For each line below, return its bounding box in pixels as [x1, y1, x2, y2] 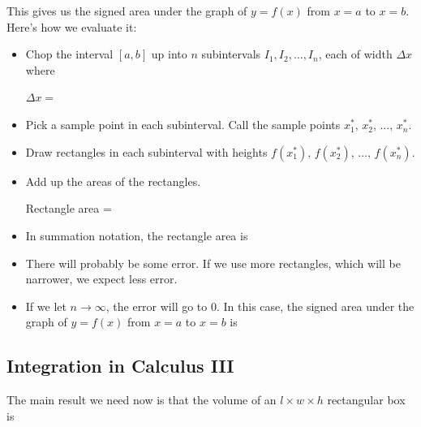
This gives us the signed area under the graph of [6, 2, 247, 19]
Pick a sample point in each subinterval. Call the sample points [25, 116, 341, 133]
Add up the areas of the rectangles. [25, 172, 201, 189]
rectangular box [327, 391, 406, 408]
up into [151, 45, 187, 63]
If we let [25, 297, 67, 314]
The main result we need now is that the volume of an [6, 391, 277, 408]
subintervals [201, 45, 261, 63]
